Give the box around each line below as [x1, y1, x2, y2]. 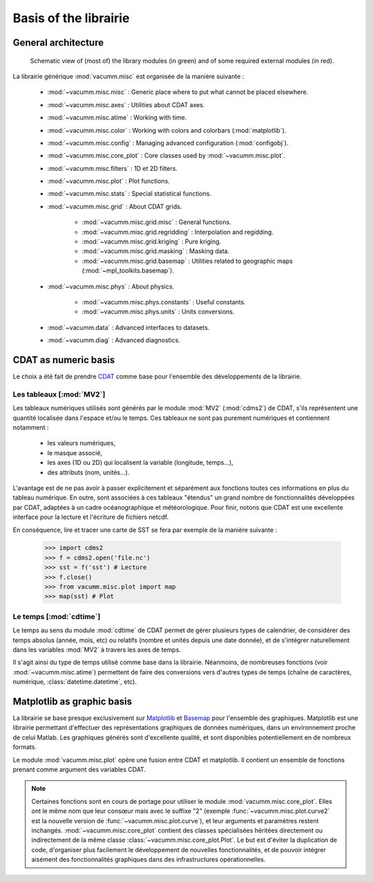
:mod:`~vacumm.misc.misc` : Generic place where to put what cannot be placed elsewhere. [47, 88, 309, 96]
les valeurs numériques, [47, 439, 116, 448]
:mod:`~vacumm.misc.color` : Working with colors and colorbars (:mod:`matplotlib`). [47, 126, 287, 134]
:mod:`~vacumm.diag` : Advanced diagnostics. [47, 336, 181, 344]
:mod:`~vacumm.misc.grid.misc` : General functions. [82, 218, 231, 226]
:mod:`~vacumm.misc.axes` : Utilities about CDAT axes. [47, 100, 205, 109]
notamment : [12, 423, 49, 432]
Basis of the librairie [12, 10, 130, 26]
